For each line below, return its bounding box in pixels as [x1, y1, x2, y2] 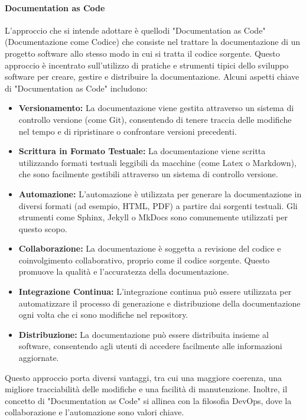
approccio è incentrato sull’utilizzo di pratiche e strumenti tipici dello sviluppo [5, 58, 289, 71]
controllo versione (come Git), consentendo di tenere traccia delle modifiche [18, 113, 292, 125]
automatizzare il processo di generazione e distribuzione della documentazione [18, 297, 301, 309]
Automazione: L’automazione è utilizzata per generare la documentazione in [18, 187, 302, 200]
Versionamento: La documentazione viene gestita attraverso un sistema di [18, 102, 294, 114]
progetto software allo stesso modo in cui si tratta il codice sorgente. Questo [5, 47, 280, 59]
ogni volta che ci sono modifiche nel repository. [18, 308, 188, 321]
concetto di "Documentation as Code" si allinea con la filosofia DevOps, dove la [5, 394, 292, 406]
